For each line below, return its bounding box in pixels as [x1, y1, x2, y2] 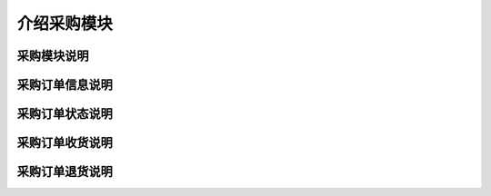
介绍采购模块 [16, 14, 114, 34]
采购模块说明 [16, 48, 89, 64]
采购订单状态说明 [16, 106, 113, 122]
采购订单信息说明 [16, 77, 113, 93]
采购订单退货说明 [16, 164, 113, 180]
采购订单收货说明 [16, 135, 113, 151]
